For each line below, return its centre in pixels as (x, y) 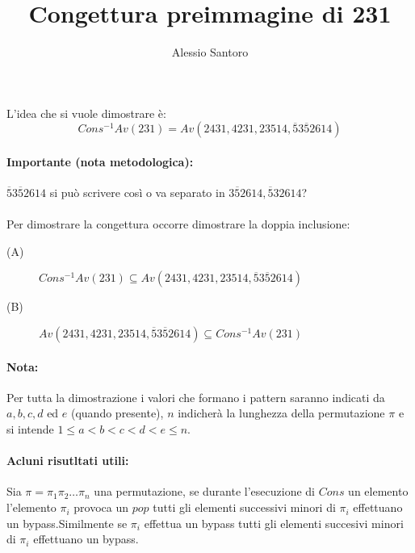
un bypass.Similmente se (67, 523)
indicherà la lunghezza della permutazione (281, 413)
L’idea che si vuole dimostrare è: (86, 113)
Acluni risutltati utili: (68, 461)
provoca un (101, 507)
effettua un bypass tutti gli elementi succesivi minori (274, 523)
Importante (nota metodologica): (100, 161)
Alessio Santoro (210, 52)
